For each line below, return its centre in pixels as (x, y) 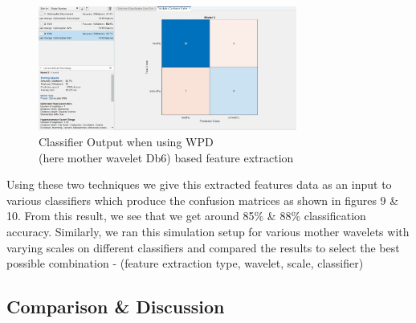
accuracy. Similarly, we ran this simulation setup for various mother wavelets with (208, 231)
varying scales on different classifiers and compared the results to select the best (203, 247)
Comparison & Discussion (116, 307)
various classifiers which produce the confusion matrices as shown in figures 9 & (203, 200)
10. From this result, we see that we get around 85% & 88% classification (186, 216)
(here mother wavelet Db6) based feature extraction (166, 157)
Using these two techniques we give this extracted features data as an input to (199, 184)
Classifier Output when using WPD (126, 142)
